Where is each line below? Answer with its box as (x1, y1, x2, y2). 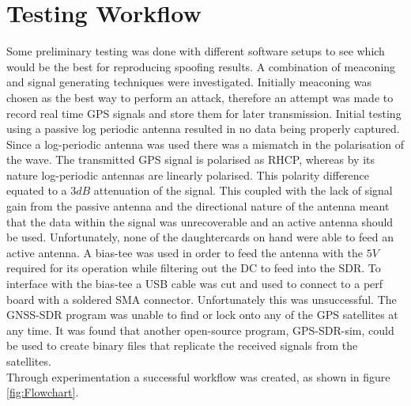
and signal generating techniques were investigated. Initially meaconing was (6, 74, 371, 90)
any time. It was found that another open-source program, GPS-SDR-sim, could (6, 321, 394, 338)
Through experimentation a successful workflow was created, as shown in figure (6, 368, 390, 385)
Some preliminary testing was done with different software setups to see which (6, 43, 385, 59)
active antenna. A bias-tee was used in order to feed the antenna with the (6, 244, 363, 260)
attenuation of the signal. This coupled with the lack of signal (93, 182, 393, 199)
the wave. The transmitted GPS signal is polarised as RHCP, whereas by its (6, 151, 375, 168)
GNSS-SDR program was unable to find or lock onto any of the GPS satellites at (6, 306, 398, 323)
